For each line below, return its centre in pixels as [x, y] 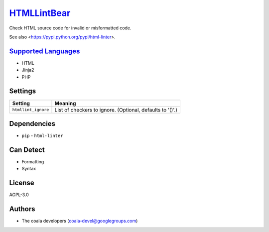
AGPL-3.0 [19, 195]
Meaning [65, 103]
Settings [23, 91]
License [22, 183]
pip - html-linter [42, 136]
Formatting [33, 161]
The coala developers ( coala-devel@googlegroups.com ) [80, 221]
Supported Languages [45, 51]
